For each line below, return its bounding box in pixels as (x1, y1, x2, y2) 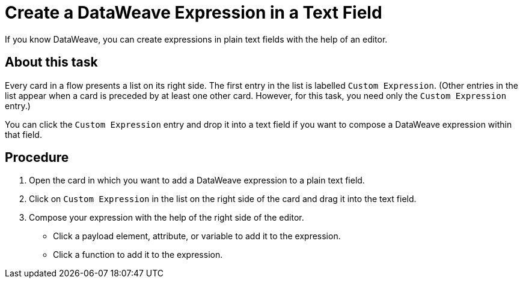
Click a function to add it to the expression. (53, 249, 223, 260)
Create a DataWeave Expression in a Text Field (5, 2, 382, 23)
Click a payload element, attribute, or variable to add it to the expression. (53, 231, 341, 242)
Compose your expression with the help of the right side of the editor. (29, 212, 304, 223)
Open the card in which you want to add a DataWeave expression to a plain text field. (29, 175, 365, 186)
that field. (5, 129, 42, 140)
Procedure (5, 150, 69, 165)
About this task (5, 55, 98, 70)
